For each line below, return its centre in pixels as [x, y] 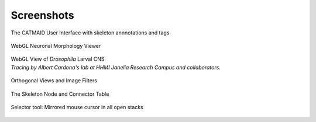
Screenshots [42, 15]
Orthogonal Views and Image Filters [54, 81]
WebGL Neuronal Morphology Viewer [56, 46]
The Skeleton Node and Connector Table [60, 94]
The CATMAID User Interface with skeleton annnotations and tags [90, 33]
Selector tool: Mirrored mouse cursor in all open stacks [77, 107]
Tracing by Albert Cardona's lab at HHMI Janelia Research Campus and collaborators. [116, 67]
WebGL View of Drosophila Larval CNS [58, 59]
